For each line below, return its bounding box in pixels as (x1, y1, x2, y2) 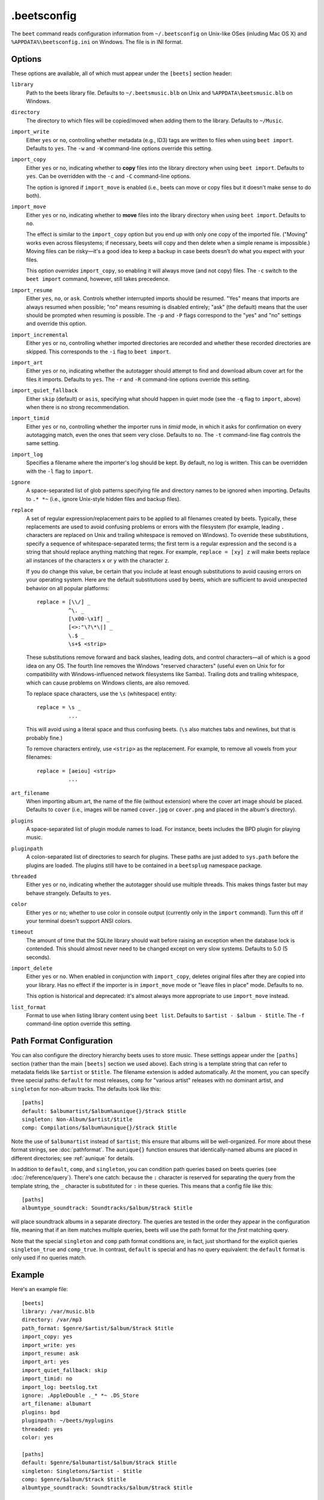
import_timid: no (22, 1375, 73, 1382)
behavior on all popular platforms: (26, 584, 110, 592)
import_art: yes (22, 1358, 70, 1365)
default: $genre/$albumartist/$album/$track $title (22, 1459, 177, 1466)
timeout (11, 929, 34, 935)
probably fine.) (26, 734, 63, 741)
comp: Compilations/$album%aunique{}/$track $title (22, 1124, 177, 1131)
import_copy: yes (22, 1333, 73, 1340)
